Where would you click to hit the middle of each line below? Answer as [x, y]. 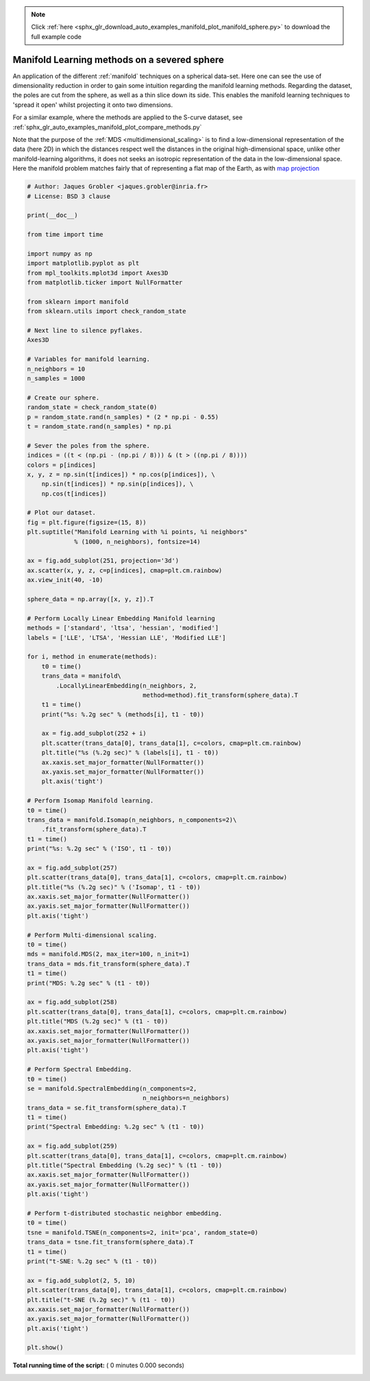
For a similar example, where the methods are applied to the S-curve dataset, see [128, 117]
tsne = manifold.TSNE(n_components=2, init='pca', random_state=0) [143, 1232]
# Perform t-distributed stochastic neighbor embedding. [125, 1213]
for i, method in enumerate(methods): [92, 657]
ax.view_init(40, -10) [65, 580]
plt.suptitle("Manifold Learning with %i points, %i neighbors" [137, 532]
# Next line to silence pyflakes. [85, 331]
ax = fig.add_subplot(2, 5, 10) [82, 1280]
